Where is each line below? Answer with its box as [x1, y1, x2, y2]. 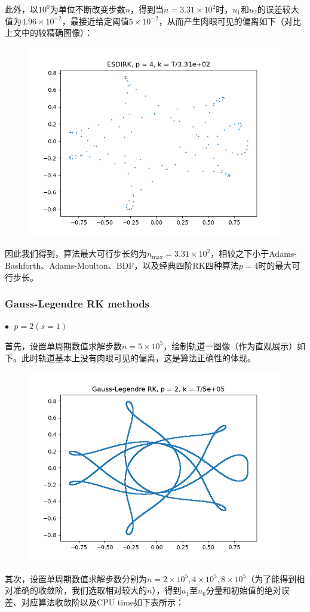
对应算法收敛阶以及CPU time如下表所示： [21, 595, 185, 608]
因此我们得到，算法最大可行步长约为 [5, 247, 147, 260]
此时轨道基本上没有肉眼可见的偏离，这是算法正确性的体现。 [21, 351, 256, 364]
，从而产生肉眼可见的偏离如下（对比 [158, 14, 301, 27]
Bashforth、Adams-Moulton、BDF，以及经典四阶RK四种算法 [5, 259, 239, 271]
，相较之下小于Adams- [210, 247, 297, 260]
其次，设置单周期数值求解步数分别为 [5, 572, 147, 585]
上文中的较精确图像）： [5, 26, 93, 39]
